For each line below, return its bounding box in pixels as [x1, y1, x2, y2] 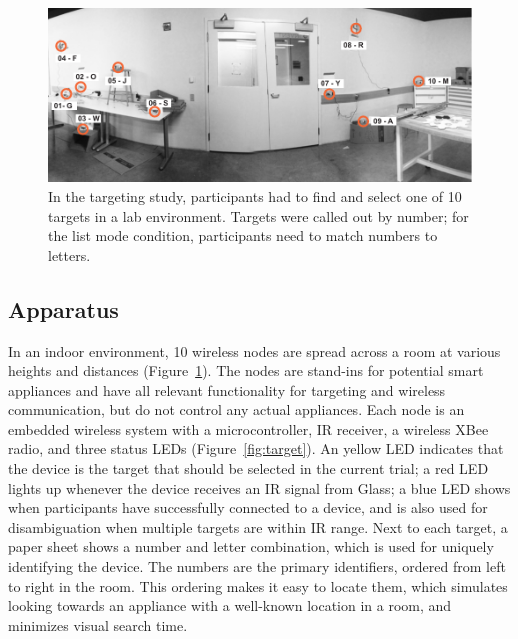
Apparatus [8, 293, 119, 324]
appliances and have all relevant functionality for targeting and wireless [8, 379, 446, 400]
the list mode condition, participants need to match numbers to [48, 225, 438, 246]
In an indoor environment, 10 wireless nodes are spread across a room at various [8, 340, 501, 361]
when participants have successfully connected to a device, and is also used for [8, 497, 488, 518]
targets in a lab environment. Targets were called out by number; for [48, 205, 469, 226]
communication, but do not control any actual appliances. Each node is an [8, 399, 465, 420]
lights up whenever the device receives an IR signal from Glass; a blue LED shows [8, 477, 511, 498]
